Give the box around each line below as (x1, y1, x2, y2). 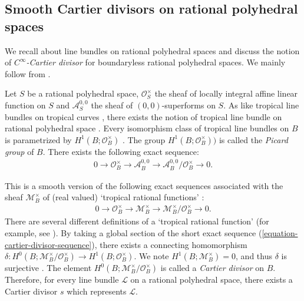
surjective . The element (5, 262, 92, 274)
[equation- (262, 226, 298, 239)
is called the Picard (219, 133, 288, 145)
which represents (67, 285, 127, 297)
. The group (122, 133, 166, 145)
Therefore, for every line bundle (5, 273, 119, 286)
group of (5, 145, 34, 157)
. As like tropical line (223, 98, 299, 111)
